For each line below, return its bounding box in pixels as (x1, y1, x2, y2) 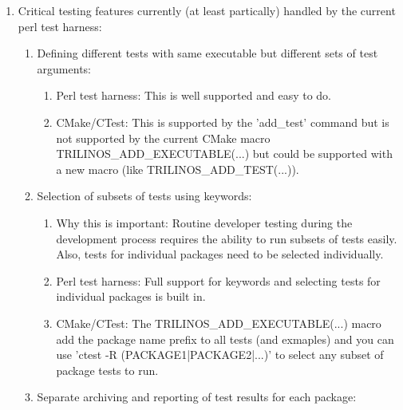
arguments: (37, 60, 91, 77)
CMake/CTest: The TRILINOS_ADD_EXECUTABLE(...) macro (56, 314, 381, 331)
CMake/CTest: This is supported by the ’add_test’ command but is (56, 113, 389, 130)
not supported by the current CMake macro (56, 129, 271, 146)
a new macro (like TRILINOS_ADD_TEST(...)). (56, 160, 299, 177)
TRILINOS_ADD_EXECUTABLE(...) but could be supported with (56, 145, 393, 162)
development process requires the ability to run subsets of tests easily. (56, 230, 397, 246)
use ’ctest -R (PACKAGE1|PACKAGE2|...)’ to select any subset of (56, 346, 384, 363)
